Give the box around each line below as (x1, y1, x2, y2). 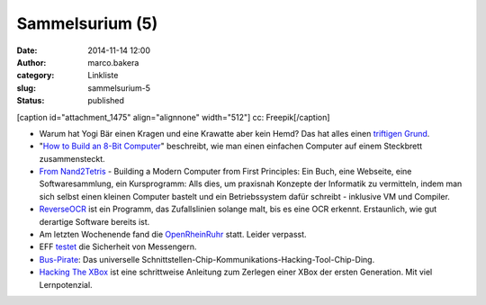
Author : (16, 57, 47, 67)
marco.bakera (87, 57, 139, 67)
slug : (16, 82, 36, 94)
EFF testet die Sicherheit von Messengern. (39, 241, 197, 252)
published (87, 95, 125, 106)
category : (16, 70, 55, 81)
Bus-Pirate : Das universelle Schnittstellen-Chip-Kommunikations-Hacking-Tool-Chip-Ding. (39, 254, 375, 265)
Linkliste (87, 70, 119, 81)
